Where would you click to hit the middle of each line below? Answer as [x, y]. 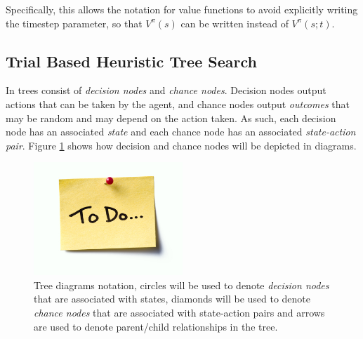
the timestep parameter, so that [74, 23]
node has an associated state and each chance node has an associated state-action [181, 132]
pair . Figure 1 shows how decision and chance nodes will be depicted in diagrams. [181, 145]
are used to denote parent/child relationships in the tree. [156, 326]
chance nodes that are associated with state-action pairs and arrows [179, 312]
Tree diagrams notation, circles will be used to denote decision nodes [181, 285]
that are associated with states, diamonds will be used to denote [172, 299]
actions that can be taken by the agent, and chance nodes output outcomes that [178, 104]
